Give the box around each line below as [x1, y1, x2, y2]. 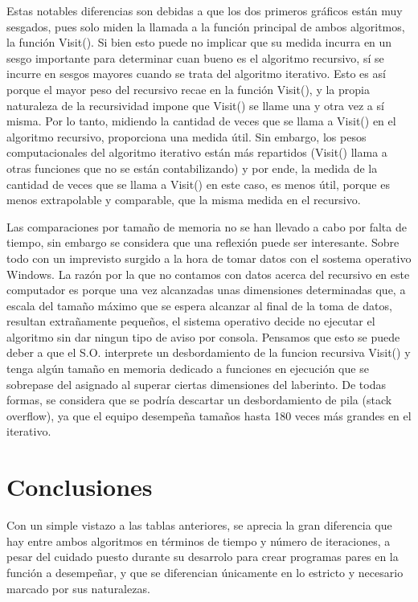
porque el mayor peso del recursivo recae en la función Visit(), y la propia [6, 80, 370, 97]
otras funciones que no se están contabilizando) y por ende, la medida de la [6, 159, 378, 176]
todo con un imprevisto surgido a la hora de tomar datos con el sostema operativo [6, 249, 412, 266]
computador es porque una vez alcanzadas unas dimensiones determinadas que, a [6, 281, 406, 298]
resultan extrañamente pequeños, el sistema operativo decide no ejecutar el [6, 313, 375, 330]
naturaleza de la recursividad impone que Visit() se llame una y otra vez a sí [6, 96, 384, 113]
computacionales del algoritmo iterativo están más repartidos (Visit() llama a [6, 144, 387, 161]
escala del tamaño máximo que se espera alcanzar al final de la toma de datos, [6, 297, 392, 313]
